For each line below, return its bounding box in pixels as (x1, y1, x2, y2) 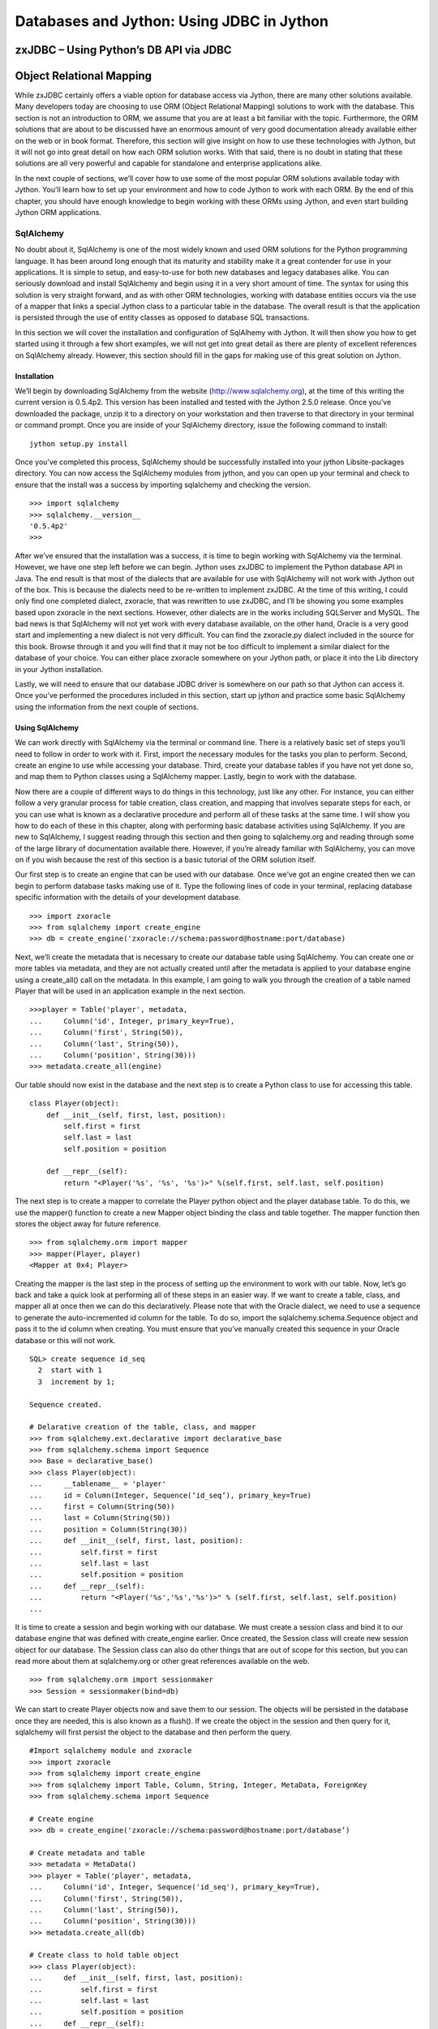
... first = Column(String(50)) (29, 1502, 175, 1511)
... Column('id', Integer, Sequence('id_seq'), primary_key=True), (29, 1883, 320, 1892)
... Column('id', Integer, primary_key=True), (29, 1016, 235, 1026)
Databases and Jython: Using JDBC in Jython (15, 12, 328, 30)
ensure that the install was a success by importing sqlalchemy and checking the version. (15, 480, 311, 489)
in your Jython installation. (15, 664, 104, 674)
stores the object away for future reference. (15, 1219, 161, 1229)
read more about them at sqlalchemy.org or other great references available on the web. (15, 1656, 310, 1666)
